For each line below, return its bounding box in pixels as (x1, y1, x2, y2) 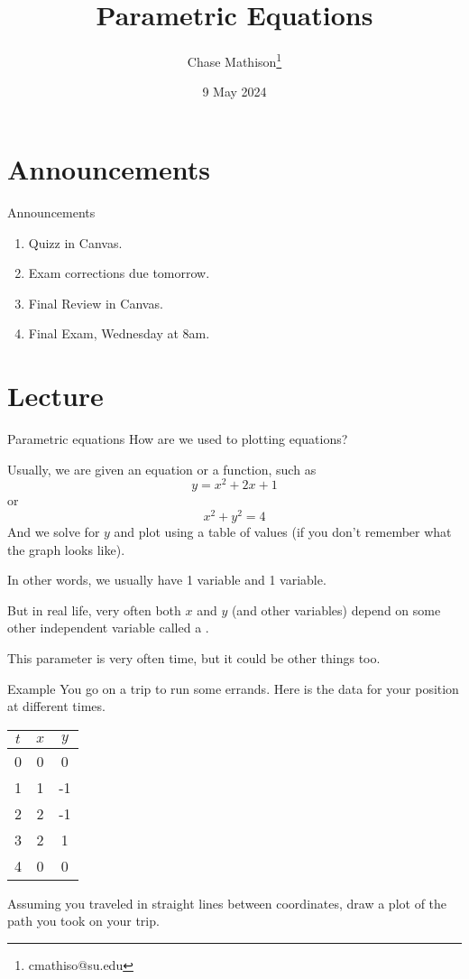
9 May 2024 (202, 82, 267, 101)
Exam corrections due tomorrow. (28, 263, 210, 282)
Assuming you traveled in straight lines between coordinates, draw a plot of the (7, 893, 447, 912)
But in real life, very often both (7, 600, 181, 619)
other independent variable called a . (7, 618, 209, 637)
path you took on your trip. (7, 911, 160, 930)
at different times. (7, 697, 106, 716)
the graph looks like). (7, 540, 125, 559)
